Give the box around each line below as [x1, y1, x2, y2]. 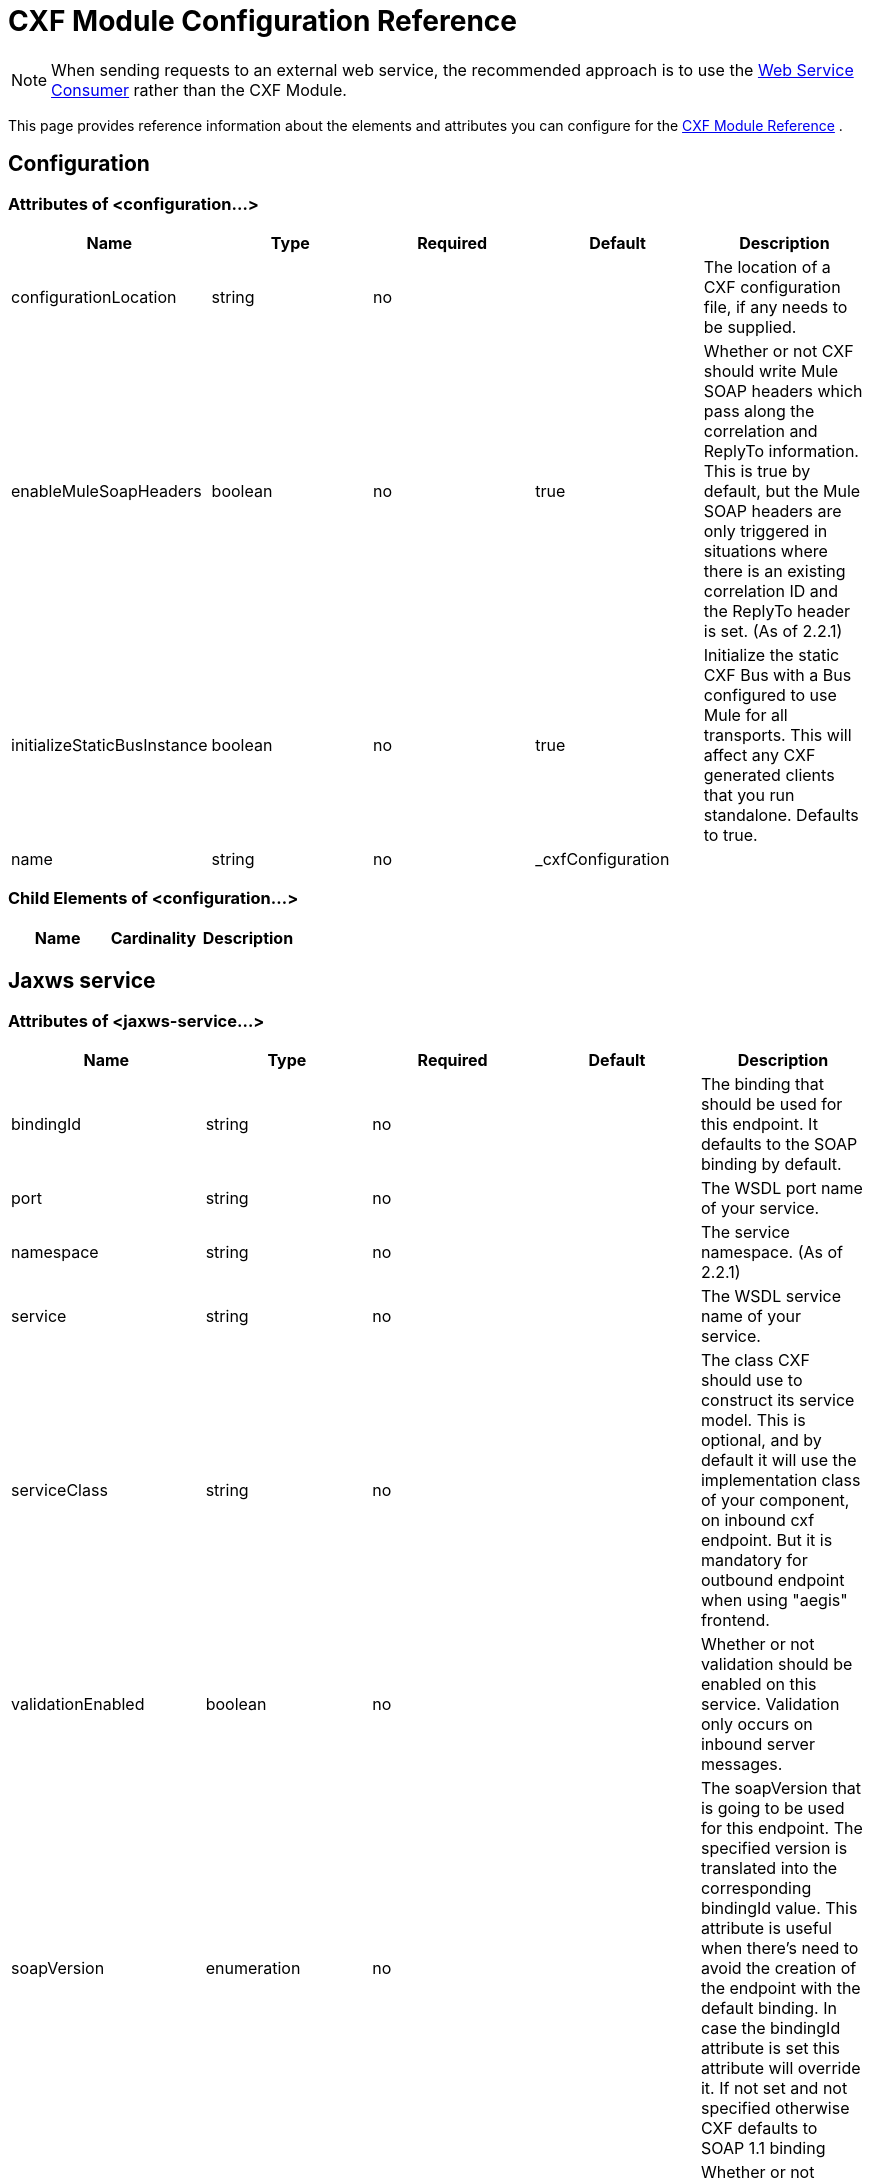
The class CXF [700, 1349, 810, 1370]
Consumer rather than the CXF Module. [51, 79, 347, 100]
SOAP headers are [703, 500, 842, 521]
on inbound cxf [700, 1509, 815, 1530]
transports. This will [703, 724, 852, 745]
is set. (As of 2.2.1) [703, 620, 843, 641]
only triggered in [703, 520, 828, 541]
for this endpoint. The [700, 1817, 863, 1838]
